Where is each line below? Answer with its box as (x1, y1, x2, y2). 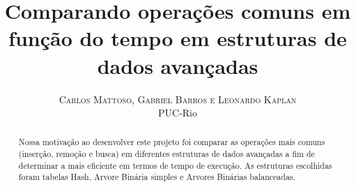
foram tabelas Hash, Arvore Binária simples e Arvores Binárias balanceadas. (18, 171, 295, 183)
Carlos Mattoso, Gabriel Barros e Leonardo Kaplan (59, 91, 297, 106)
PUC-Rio (158, 105, 197, 120)
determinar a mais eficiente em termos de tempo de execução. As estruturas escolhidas (18, 159, 332, 171)
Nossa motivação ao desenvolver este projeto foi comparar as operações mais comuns (18, 136, 325, 148)
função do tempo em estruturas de (8, 24, 347, 52)
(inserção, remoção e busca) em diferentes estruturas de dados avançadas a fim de (18, 148, 315, 160)
